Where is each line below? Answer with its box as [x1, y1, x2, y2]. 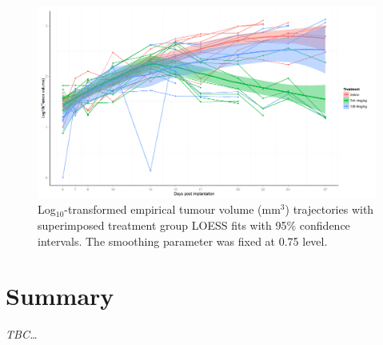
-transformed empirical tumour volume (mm [64, 201, 281, 218]
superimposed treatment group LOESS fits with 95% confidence [38, 216, 350, 233]
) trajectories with [285, 201, 374, 218]
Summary [6, 279, 114, 312]
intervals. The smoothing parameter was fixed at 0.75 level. [38, 232, 328, 249]
